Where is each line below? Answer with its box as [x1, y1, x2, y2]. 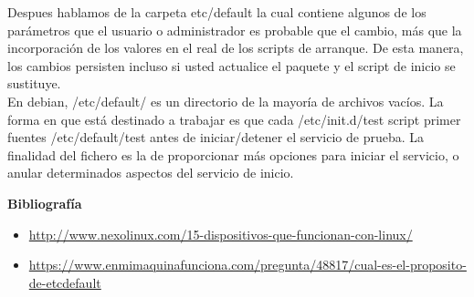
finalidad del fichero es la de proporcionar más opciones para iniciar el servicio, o [7, 145, 459, 164]
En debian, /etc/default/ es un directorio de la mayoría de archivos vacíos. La [7, 91, 444, 110]
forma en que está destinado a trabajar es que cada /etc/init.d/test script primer [7, 109, 461, 128]
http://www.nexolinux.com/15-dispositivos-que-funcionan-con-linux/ [28, 224, 413, 243]
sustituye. [7, 74, 61, 93]
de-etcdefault [28, 272, 101, 292]
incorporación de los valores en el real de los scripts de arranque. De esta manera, [7, 38, 464, 57]
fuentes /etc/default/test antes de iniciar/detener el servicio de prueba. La [7, 128, 425, 147]
